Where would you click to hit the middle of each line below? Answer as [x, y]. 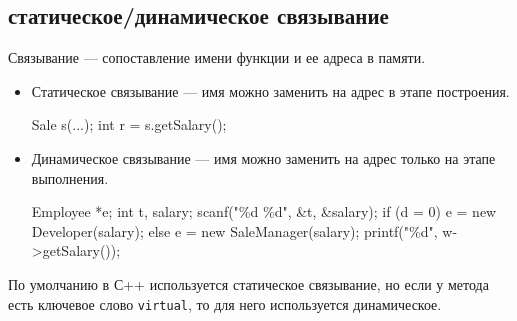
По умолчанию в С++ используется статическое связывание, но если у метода [248, 283]
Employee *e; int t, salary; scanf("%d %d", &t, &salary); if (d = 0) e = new [264, 211]
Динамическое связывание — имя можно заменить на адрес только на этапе [263, 157]
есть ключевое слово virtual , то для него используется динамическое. [225, 303]
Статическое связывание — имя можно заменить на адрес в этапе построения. [270, 90]
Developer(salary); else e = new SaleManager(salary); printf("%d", [234, 230]
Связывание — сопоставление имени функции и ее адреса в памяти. [217, 57]
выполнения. [70, 177]
